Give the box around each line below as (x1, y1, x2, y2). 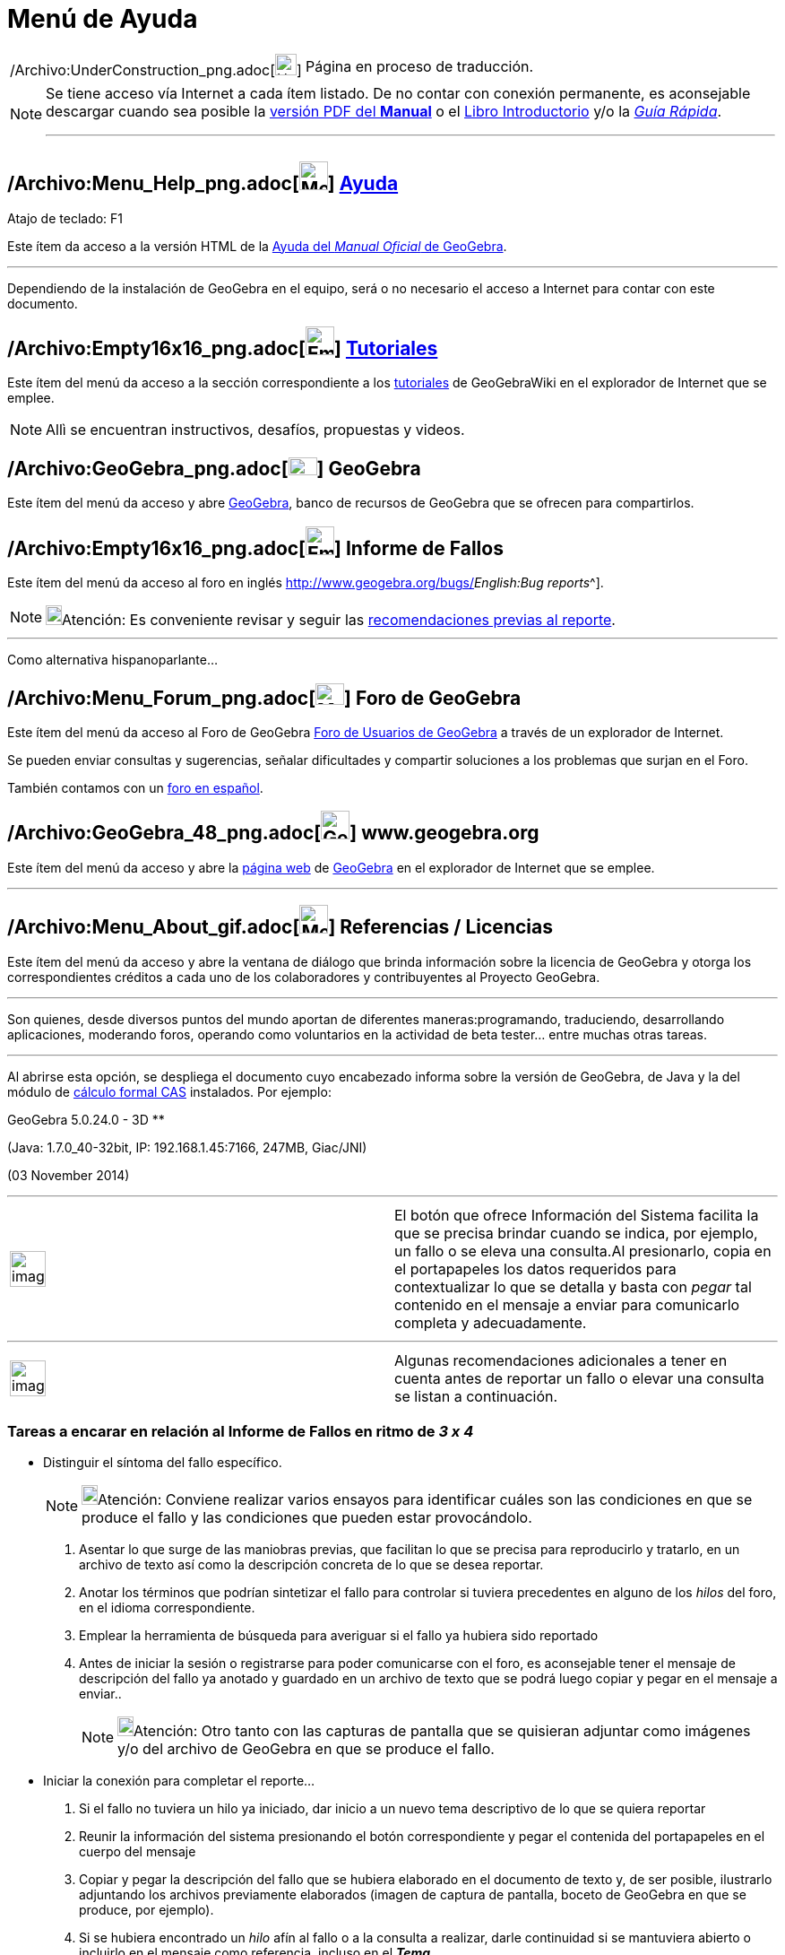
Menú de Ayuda (7, 4, 198, 34)
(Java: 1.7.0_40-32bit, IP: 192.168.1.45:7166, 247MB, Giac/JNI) (7, 1139, 367, 1155)
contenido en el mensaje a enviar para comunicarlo (394, 1295, 740, 1314)
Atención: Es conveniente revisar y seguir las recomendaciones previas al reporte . (62, 611, 616, 630)
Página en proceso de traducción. (305, 56, 534, 75)
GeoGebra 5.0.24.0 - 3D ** (7, 1111, 165, 1127)
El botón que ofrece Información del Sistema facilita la (394, 1205, 759, 1224)
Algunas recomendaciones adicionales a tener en (394, 1351, 728, 1369)
